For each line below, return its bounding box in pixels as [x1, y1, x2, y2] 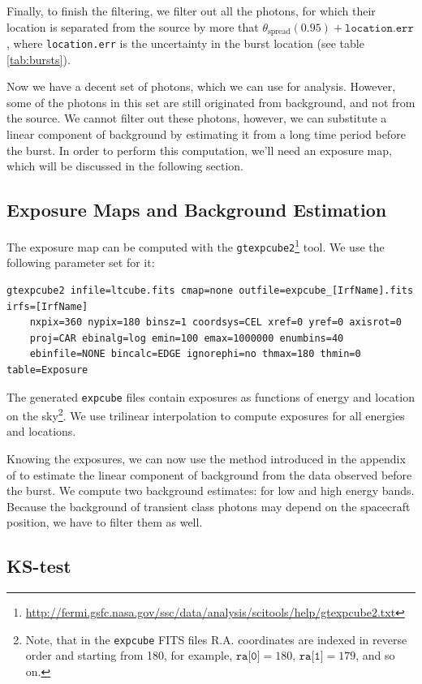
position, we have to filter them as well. [6, 514, 203, 531]
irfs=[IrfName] [6, 300, 88, 312]
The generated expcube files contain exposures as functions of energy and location [6, 388, 415, 405]
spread [267, 28, 291, 37]
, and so [355, 647, 395, 664]
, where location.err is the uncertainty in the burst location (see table [6, 35, 364, 52]
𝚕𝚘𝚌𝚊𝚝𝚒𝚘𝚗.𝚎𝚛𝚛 [345, 22, 414, 34]
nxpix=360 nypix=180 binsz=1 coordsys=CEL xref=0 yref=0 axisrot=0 [29, 316, 402, 329]
